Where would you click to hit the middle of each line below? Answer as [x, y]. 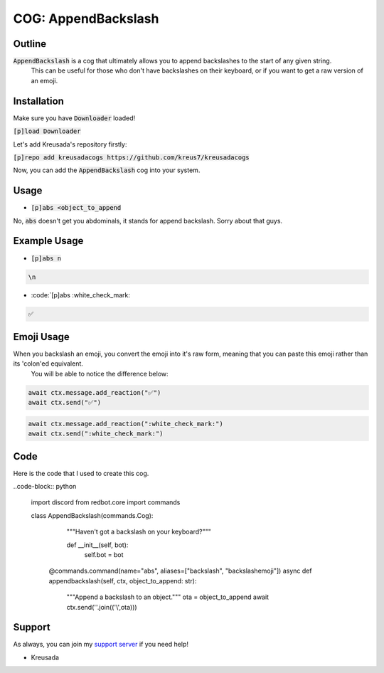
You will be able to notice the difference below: [100, 373]
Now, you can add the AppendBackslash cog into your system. [107, 170]
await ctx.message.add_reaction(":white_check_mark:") [126, 424]
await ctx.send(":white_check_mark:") [96, 434]
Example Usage [48, 241]
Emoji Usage [42, 337]
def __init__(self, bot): [97, 545]
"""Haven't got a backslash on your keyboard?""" [139, 532]
